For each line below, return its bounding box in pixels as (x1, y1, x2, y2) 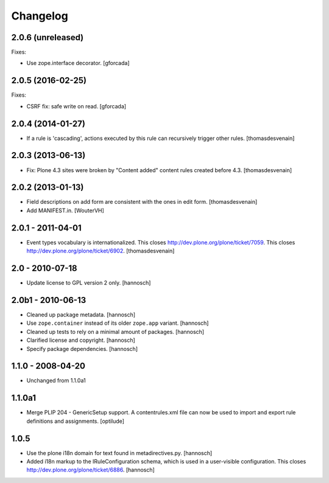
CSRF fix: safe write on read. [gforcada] (26, 102, 127, 109)
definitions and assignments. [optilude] (26, 417, 125, 425)
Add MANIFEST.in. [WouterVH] (26, 207, 105, 214)
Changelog (11, 9, 68, 23)
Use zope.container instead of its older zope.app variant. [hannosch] (26, 319, 209, 327)
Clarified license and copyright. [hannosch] (26, 336, 135, 344)
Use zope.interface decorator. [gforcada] (26, 60, 130, 67)
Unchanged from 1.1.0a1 (26, 377, 86, 384)
